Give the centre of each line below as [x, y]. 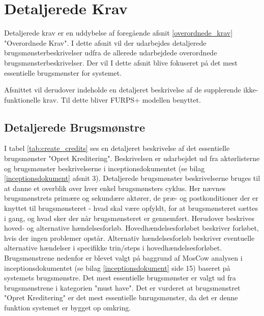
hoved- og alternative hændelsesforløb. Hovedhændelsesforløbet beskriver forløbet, [131, 228]
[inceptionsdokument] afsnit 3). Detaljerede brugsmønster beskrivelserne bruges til [132, 178]
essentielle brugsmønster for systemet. [63, 72]
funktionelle [22, 99]
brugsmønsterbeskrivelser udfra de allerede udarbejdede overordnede [111, 53]
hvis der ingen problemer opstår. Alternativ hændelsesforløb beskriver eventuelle [129, 238]
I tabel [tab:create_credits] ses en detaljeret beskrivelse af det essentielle [117, 148]
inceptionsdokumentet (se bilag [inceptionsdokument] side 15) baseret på [117, 267]
